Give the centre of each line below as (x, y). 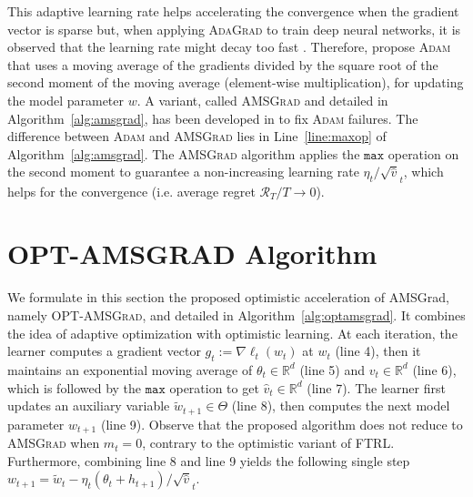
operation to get (214, 387)
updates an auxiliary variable (89, 406)
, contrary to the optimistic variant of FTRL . (268, 443)
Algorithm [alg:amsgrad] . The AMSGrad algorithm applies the (184, 153)
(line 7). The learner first (376, 387)
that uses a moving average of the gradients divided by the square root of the (223, 64)
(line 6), (434, 369)
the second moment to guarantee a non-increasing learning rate (183, 172)
